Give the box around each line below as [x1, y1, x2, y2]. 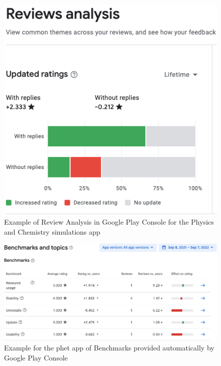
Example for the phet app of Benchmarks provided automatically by [4, 342, 214, 353]
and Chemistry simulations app [4, 226, 100, 237]
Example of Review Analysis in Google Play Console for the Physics [4, 216, 214, 227]
